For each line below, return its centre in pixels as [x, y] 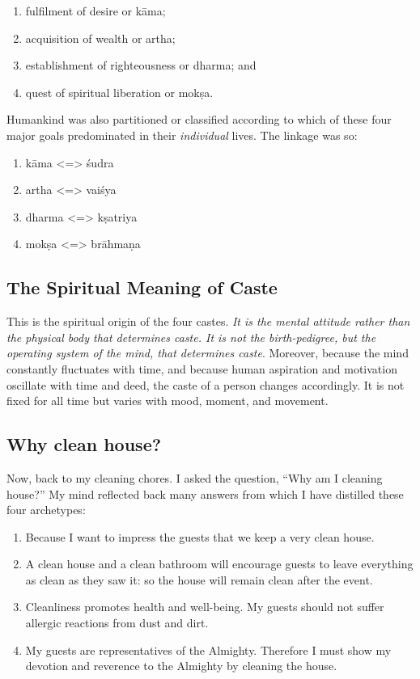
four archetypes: [46, 510]
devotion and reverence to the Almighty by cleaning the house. [181, 666]
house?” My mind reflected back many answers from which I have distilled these [205, 493]
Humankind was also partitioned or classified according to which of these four [199, 119]
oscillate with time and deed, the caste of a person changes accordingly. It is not [206, 384]
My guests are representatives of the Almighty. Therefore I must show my [208, 649]
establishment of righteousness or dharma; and [141, 65]
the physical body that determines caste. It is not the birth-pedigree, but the [191, 337]
